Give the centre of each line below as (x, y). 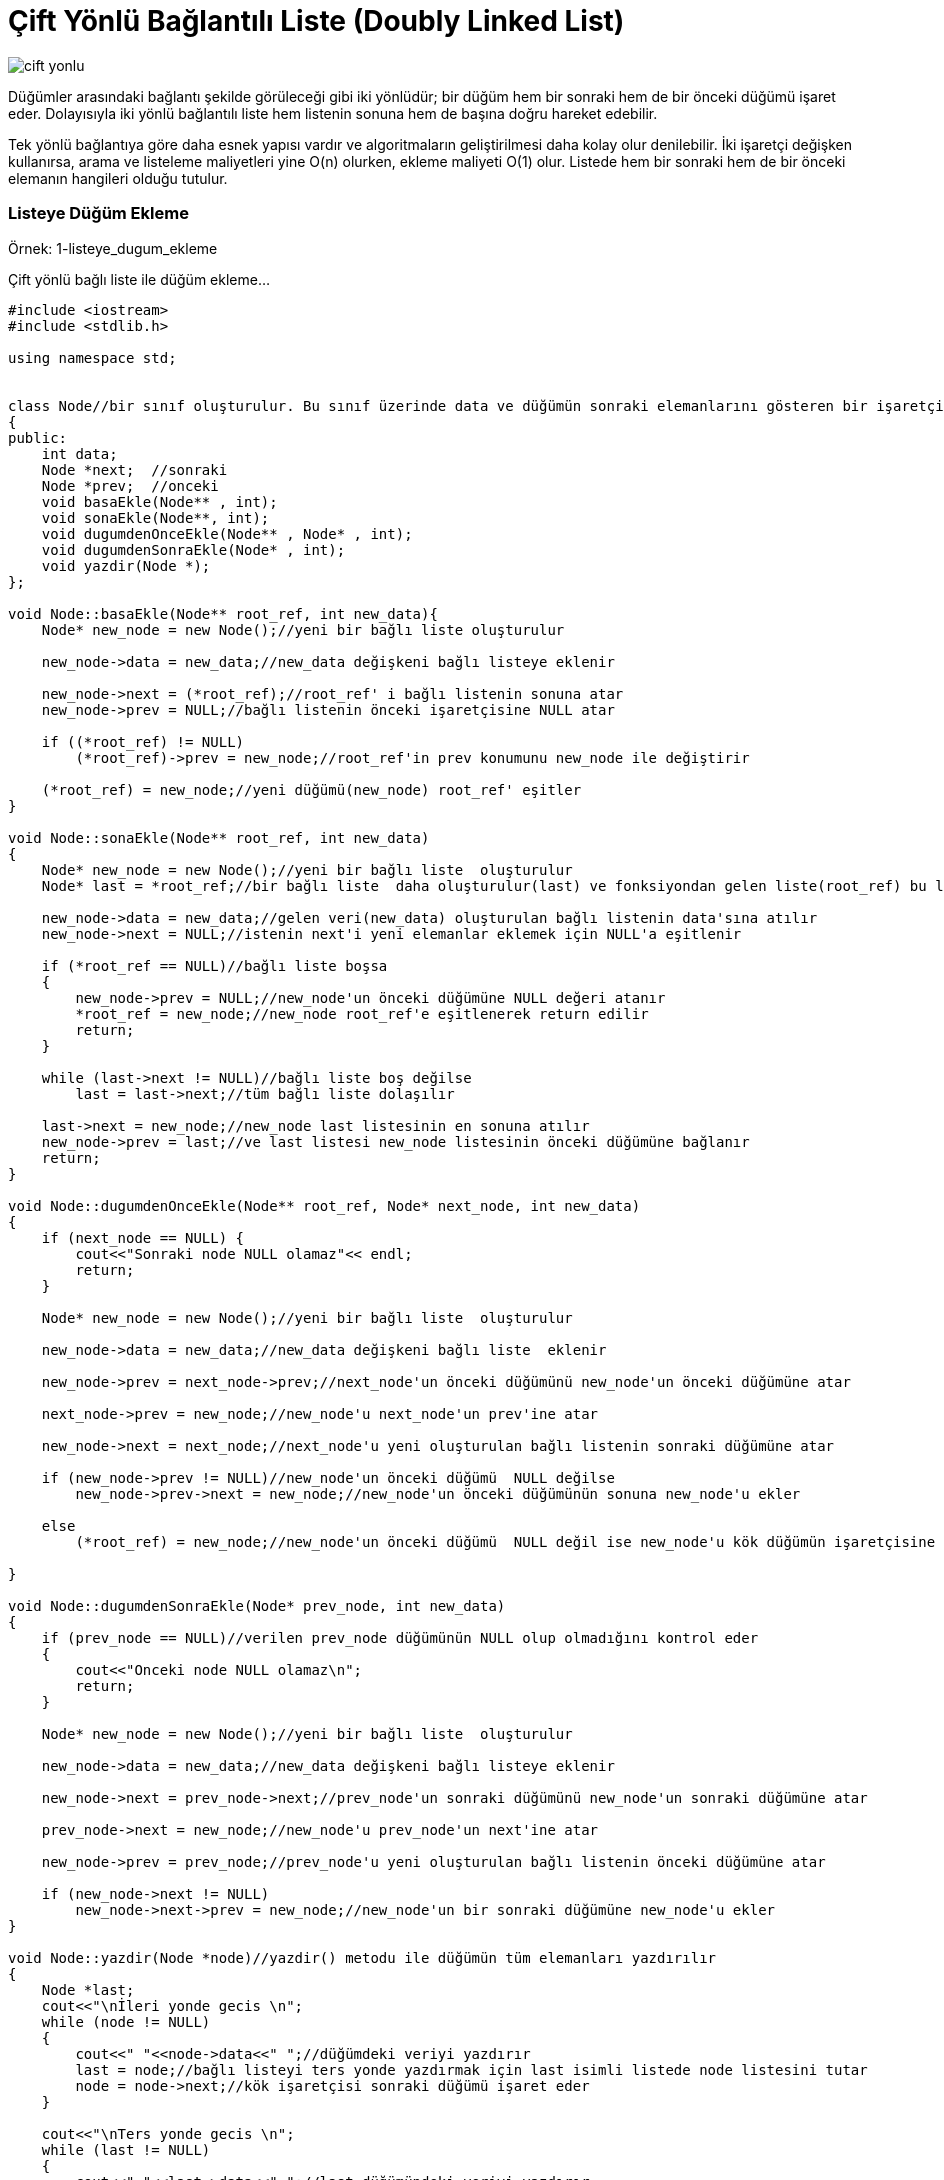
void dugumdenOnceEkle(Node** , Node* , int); (227, 533)
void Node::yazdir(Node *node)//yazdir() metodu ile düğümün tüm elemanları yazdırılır (362, 1957)
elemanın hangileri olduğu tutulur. (118, 178)
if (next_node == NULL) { (143, 1237)
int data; (79, 453)
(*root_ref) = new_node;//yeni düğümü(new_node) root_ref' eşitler (311, 789)
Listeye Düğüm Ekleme (98, 213)
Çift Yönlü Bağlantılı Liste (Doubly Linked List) (316, 21)
